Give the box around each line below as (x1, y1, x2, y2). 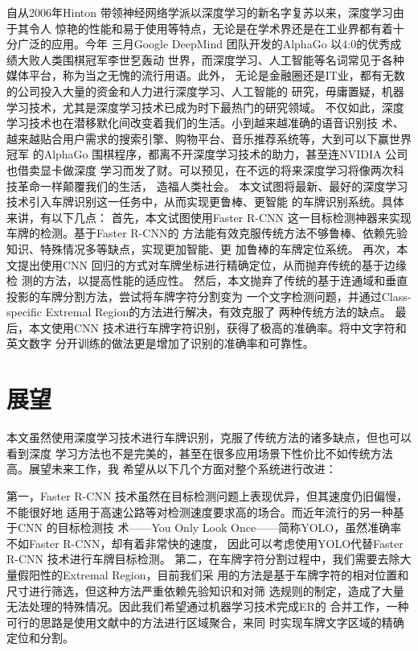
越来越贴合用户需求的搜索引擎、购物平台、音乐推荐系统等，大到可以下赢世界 (6, 130, 412, 146)
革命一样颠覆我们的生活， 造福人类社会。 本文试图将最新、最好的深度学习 (17, 177, 408, 194)
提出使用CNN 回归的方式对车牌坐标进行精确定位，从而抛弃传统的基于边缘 (17, 256, 407, 273)
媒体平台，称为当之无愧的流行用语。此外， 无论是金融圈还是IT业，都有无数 (6, 67, 405, 84)
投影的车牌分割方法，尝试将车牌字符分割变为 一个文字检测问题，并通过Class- (6, 287, 412, 304)
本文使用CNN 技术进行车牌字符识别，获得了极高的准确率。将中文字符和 (28, 319, 407, 336)
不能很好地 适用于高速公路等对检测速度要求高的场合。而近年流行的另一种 (6, 503, 393, 520)
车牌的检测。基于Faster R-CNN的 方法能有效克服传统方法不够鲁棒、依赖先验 (6, 225, 408, 241)
